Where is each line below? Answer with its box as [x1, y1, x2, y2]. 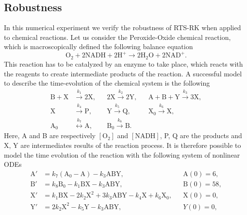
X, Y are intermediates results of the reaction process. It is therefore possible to [4, 140, 241, 150]
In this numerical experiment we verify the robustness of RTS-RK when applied [4, 22, 241, 33]
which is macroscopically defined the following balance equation [4, 41, 193, 52]
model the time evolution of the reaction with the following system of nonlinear [4, 149, 240, 160]
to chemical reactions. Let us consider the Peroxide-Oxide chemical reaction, [4, 32, 231, 42]
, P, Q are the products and [160, 130, 242, 141]
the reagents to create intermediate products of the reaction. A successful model [4, 68, 242, 78]
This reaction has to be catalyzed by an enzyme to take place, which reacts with [4, 58, 243, 69]
